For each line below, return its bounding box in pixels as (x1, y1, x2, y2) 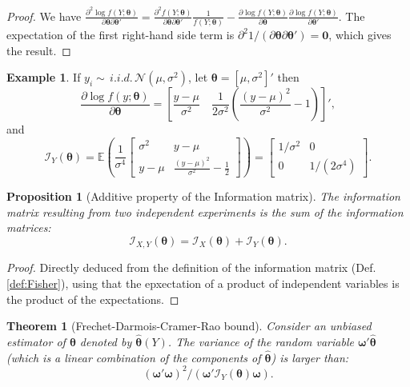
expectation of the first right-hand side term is (6, 26, 235, 43)
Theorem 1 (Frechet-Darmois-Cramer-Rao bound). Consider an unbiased (6, 317, 372, 334)
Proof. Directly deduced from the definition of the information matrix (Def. (6, 259, 376, 276)
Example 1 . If (6, 69, 81, 86)
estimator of (6, 333, 66, 350)
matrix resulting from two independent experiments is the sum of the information (6, 203, 404, 220)
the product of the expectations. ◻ (6, 290, 179, 307)
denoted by (79, 333, 132, 350)
